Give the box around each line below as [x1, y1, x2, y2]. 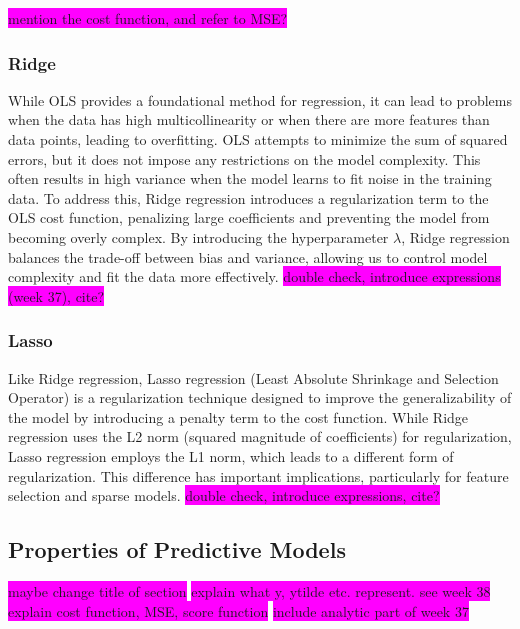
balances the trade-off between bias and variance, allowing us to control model [8, 246, 488, 267]
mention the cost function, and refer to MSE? [8, 8, 288, 28]
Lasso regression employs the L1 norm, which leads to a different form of [8, 445, 454, 466]
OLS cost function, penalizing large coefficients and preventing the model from [8, 207, 490, 228]
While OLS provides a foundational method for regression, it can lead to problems [8, 89, 512, 110]
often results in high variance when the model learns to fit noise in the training [8, 168, 492, 189]
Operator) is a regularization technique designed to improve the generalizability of [8, 387, 512, 408]
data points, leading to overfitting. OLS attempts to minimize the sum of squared [8, 129, 508, 149]
